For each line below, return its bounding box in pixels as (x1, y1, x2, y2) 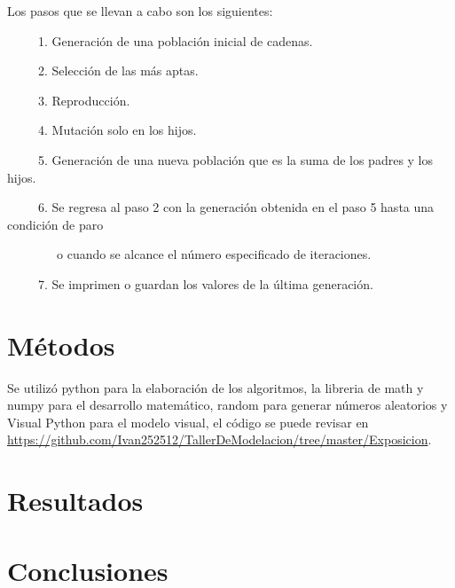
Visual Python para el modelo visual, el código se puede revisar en (7, 412, 369, 431)
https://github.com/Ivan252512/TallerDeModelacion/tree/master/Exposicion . (7, 430, 432, 449)
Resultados (7, 482, 144, 519)
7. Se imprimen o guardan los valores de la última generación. (37, 274, 373, 293)
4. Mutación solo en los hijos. (37, 121, 197, 139)
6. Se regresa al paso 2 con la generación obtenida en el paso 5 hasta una (37, 198, 435, 216)
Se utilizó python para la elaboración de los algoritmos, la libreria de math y (7, 378, 424, 396)
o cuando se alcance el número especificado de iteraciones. (56, 245, 372, 263)
